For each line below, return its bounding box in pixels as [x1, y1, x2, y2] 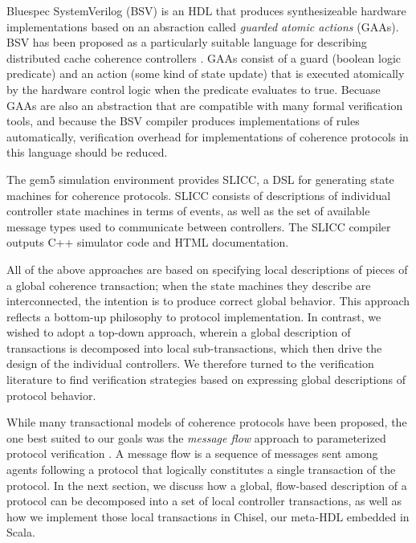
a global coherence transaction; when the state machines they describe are [6, 276, 371, 293]
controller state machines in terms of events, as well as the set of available [6, 202, 370, 219]
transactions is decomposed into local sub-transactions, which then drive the [6, 339, 382, 356]
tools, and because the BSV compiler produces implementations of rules [6, 112, 360, 129]
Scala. [6, 524, 35, 541]
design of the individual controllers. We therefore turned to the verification [6, 355, 374, 372]
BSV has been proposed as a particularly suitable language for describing [6, 34, 367, 51]
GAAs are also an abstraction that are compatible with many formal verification [6, 96, 403, 113]
